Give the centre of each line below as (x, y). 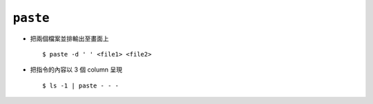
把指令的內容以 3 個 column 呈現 (76, 70)
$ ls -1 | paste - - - (81, 85)
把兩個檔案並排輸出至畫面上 (69, 39)
